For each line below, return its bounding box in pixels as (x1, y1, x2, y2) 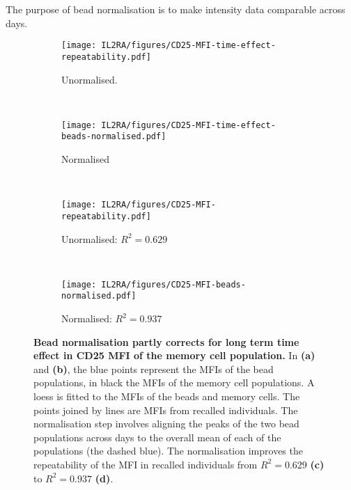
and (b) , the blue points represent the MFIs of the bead (33, 361, 274, 376)
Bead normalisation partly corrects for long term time (33, 334, 299, 349)
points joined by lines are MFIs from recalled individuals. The (33, 402, 298, 417)
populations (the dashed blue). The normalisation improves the (33, 443, 303, 458)
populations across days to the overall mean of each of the (33, 429, 281, 444)
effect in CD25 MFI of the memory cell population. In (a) (33, 348, 315, 363)
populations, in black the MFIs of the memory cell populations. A (33, 375, 315, 390)
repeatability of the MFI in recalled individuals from (33, 457, 258, 471)
